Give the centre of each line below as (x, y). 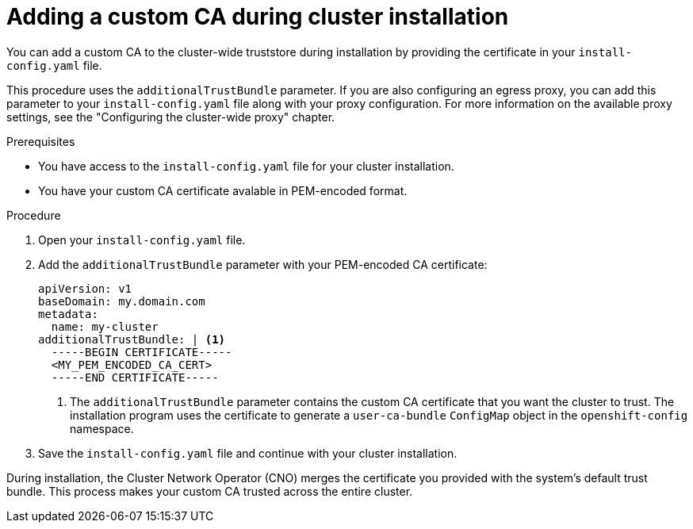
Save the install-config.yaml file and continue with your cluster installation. (248, 453)
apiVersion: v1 (85, 288)
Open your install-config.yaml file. (142, 240)
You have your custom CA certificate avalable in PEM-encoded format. (223, 190)
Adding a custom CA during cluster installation (258, 17)
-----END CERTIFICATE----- (135, 377)
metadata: (68, 314)
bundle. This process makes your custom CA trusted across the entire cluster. (210, 491)
